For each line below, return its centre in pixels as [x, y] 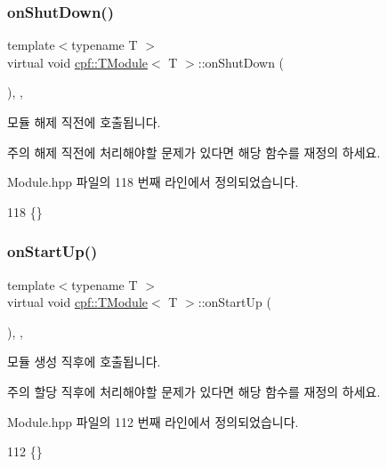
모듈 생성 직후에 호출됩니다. [84, 362]
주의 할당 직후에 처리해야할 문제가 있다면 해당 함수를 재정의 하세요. [194, 391]
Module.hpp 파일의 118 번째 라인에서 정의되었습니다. [153, 182]
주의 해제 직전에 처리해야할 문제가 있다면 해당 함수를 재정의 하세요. [194, 152]
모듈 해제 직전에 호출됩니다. [84, 122]
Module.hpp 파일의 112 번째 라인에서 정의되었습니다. [153, 421]
